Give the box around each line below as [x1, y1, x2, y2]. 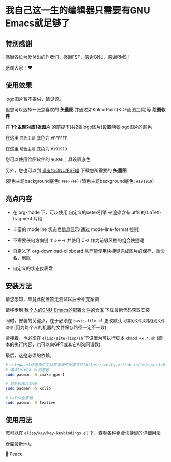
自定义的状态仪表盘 [12, 265, 53, 271]
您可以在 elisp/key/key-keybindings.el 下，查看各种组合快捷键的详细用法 [5, 430, 161, 436]
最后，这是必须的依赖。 [5, 352, 54, 358]
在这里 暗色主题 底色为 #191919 [5, 145, 67, 151]
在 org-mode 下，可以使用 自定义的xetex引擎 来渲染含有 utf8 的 [12, 209, 146, 215]
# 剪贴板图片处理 [5, 381, 37, 386]
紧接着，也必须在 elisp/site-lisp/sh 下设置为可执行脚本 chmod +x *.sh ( [5, 335, 159, 341]
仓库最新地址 [5, 441, 32, 447]
